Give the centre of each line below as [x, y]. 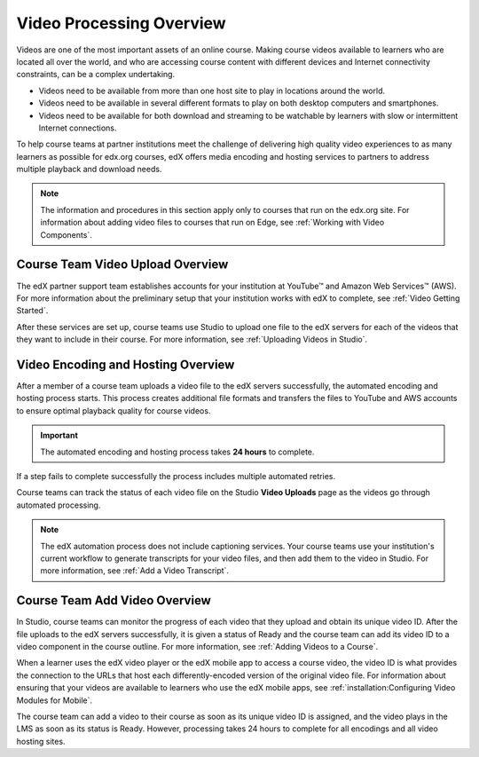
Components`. [66, 234]
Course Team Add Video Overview [114, 600]
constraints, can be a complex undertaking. [96, 75]
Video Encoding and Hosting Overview [126, 364]
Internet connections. [78, 128]
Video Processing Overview [121, 23]
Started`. [32, 311]
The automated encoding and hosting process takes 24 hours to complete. [177, 452]
